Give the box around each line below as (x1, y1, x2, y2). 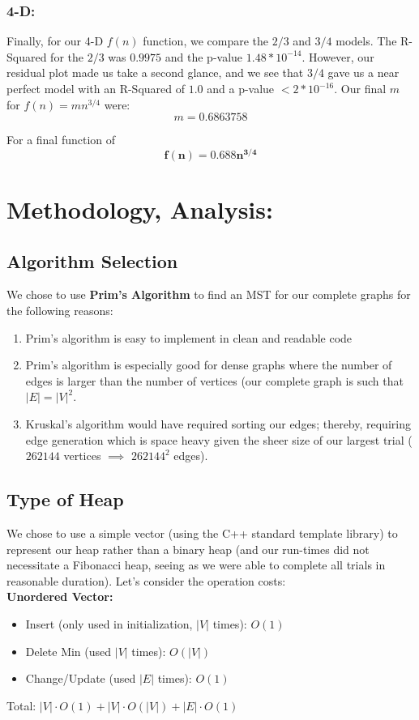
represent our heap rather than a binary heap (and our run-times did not (6, 540, 370, 557)
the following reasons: (6, 302, 113, 319)
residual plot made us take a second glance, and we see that (6, 64, 304, 81)
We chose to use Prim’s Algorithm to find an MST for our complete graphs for (6, 286, 411, 303)
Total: (6, 697, 36, 714)
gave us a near (327, 64, 400, 81)
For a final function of (6, 131, 116, 148)
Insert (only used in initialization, (25, 615, 193, 632)
